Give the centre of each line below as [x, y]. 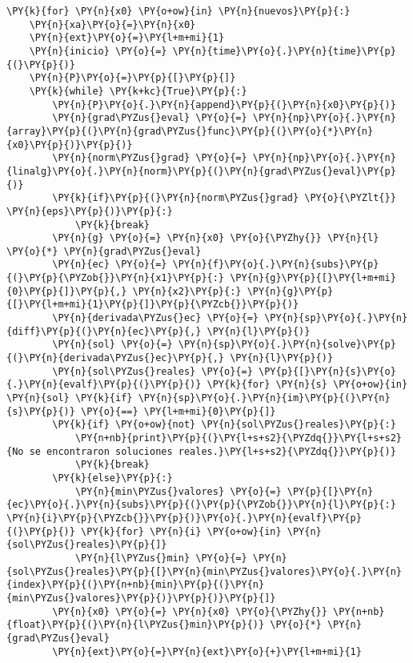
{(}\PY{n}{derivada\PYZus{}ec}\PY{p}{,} [116, 358]
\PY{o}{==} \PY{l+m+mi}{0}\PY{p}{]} [178, 411]
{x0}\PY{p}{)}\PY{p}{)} [70, 145]
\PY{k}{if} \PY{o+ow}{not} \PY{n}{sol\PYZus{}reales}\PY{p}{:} [224, 425]
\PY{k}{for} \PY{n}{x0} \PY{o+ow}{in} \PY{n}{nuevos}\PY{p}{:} [178, 11]
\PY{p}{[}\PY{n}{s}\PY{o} [327, 371]
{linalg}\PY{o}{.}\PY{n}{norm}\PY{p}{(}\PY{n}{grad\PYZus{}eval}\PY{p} [201, 171]
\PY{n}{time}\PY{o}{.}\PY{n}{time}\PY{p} [284, 51]
